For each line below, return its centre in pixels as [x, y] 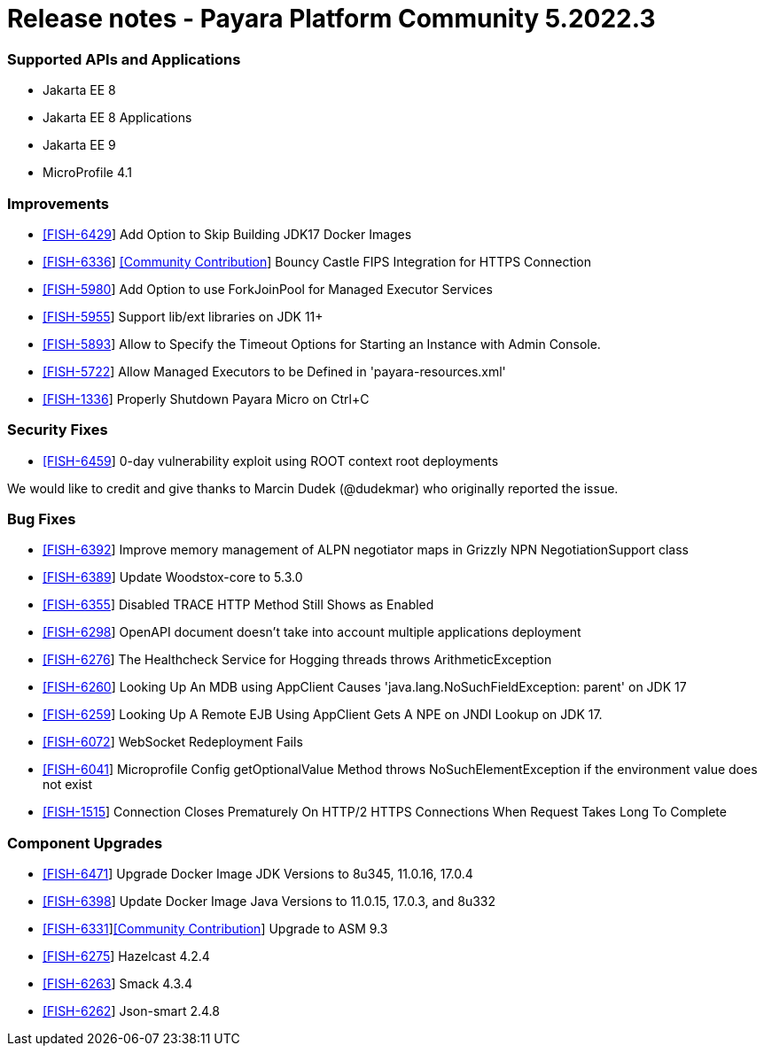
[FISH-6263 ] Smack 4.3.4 [117, 984]
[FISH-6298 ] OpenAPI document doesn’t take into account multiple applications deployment [312, 632]
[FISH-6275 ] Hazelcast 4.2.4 [126, 956]
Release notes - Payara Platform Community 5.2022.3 [331, 19]
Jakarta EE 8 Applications [117, 118]
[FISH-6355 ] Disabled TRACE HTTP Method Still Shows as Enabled [238, 605]
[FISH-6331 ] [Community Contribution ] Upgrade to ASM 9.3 [215, 929]
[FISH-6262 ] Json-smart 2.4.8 [131, 1011]
